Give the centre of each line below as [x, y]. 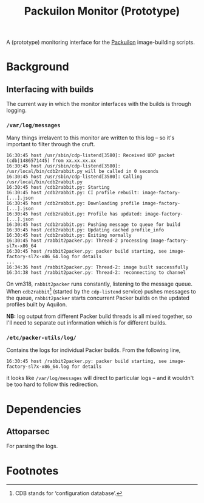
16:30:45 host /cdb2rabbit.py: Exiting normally [69, 236]
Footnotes [32, 471]
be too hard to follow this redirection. [53, 384]
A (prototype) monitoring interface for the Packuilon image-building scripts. [101, 42]
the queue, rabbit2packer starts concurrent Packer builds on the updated [98, 298]
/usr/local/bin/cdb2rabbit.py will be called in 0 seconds [83, 172]
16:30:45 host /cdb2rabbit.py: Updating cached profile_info [85, 230]
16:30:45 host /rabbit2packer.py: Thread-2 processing [77, 241]
